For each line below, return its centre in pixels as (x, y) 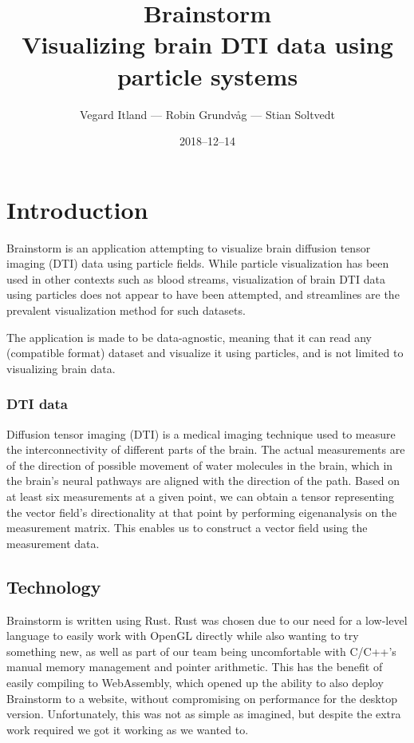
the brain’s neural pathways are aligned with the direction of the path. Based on (203, 481)
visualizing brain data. (61, 368)
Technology (54, 586)
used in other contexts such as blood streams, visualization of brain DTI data (196, 278)
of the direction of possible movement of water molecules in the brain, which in (200, 465)
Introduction (77, 209)
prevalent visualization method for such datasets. (126, 310)
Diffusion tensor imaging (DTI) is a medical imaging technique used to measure (201, 433)
